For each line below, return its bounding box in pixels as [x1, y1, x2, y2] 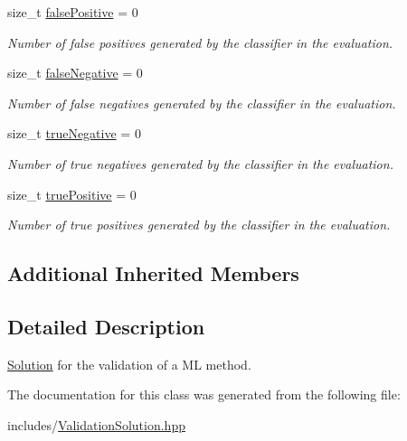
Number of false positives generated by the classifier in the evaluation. [7, 33, 393, 52]
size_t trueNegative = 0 [7, 124, 141, 143]
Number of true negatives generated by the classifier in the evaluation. [7, 154, 393, 173]
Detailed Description [7, 312, 205, 340]
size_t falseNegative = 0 [7, 63, 143, 82]
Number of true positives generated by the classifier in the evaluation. [7, 215, 391, 234]
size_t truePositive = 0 [7, 184, 137, 203]
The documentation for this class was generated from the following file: [7, 385, 401, 404]
